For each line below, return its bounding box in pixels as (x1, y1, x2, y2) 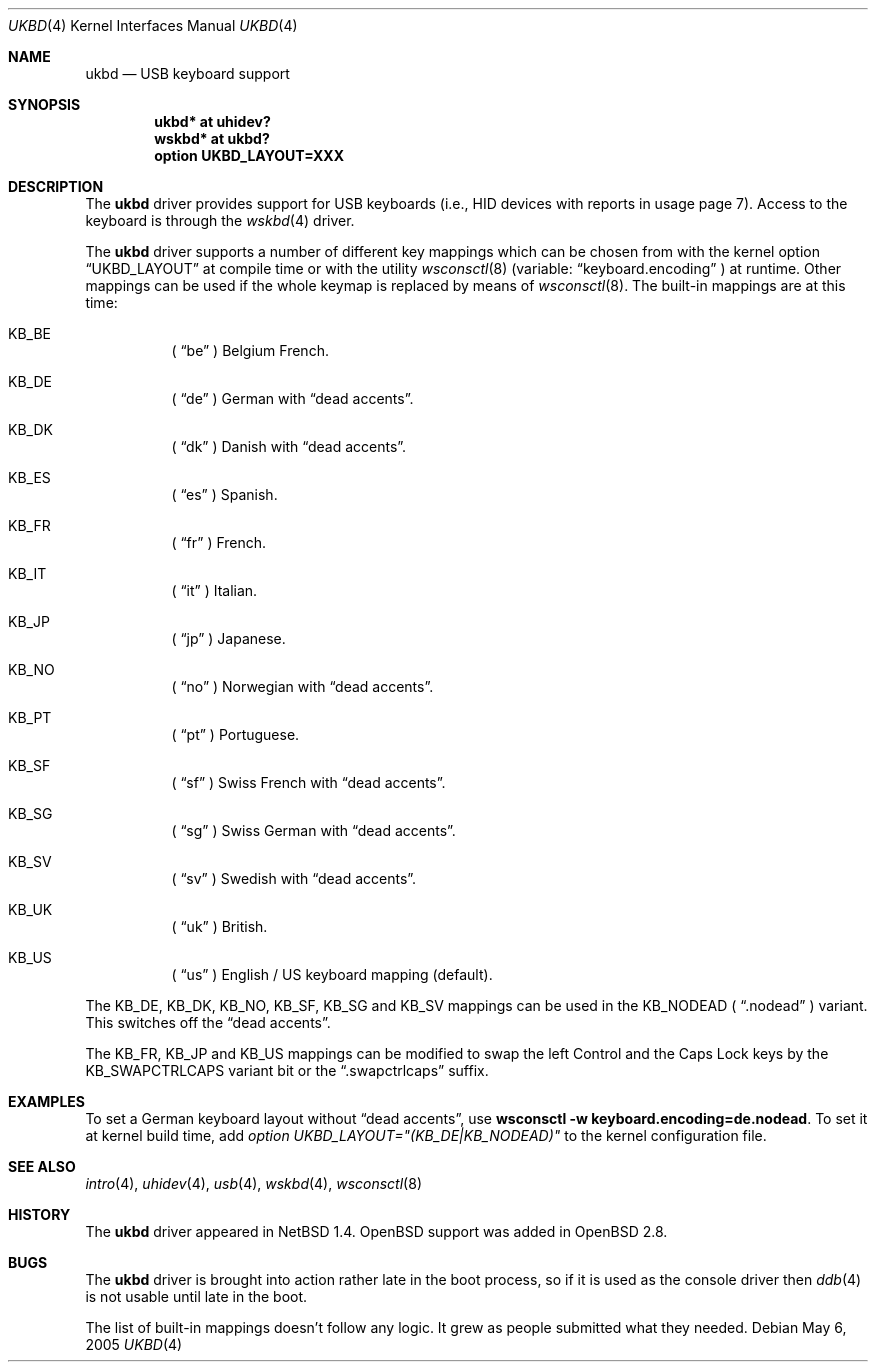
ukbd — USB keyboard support (85, 65, 290, 82)
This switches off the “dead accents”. (85, 1014, 331, 1031)
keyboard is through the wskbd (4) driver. (85, 212, 355, 229)
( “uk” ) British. (171, 918, 268, 935)
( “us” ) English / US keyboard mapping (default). (171, 966, 493, 983)
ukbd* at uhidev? (154, 113, 271, 130)
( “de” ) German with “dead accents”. (171, 390, 414, 407)
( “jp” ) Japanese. (171, 630, 286, 647)
